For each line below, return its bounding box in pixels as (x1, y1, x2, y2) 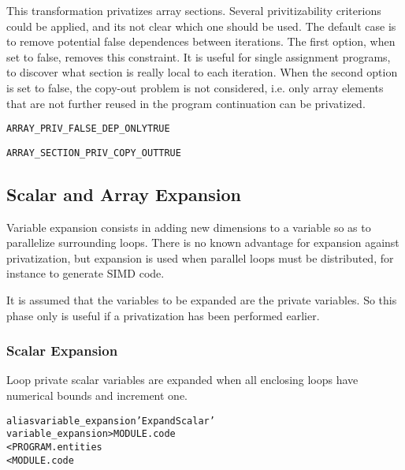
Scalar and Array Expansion (6, 181, 241, 206)
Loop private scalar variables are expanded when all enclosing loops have (6, 371, 359, 388)
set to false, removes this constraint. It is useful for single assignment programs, (6, 48, 391, 65)
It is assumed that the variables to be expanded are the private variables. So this (6, 292, 397, 308)
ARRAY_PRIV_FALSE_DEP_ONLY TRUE (6, 123, 170, 135)
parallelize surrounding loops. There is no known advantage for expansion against (6, 234, 399, 251)
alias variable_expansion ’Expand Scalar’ (6, 415, 215, 427)
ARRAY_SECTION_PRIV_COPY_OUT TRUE (6, 147, 181, 159)
